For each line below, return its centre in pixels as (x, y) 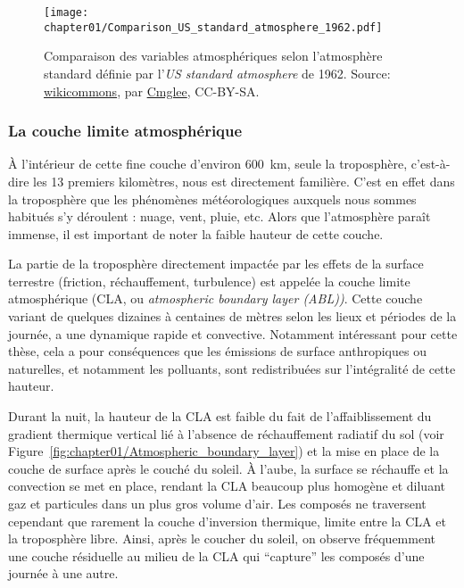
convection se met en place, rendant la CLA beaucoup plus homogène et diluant (227, 486)
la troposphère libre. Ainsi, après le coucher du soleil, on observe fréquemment (222, 538)
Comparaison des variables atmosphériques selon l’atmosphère (213, 56)
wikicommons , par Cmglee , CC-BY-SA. (152, 91)
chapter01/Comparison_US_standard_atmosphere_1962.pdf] (213, 27)
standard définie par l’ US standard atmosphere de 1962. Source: (217, 73)
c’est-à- (431, 164)
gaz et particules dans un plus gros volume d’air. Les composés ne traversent (217, 503)
